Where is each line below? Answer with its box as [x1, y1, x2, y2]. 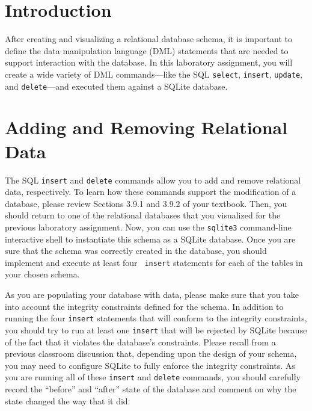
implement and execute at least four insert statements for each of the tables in [5, 256, 303, 268]
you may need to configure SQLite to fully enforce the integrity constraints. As [5, 359, 295, 371]
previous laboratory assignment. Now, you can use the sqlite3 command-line [5, 220, 292, 233]
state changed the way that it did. [5, 394, 130, 407]
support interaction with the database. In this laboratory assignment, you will [5, 56, 293, 69]
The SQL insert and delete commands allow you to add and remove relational [5, 173, 301, 186]
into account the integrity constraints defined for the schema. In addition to [5, 300, 284, 312]
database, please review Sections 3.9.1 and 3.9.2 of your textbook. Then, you [5, 197, 287, 209]
